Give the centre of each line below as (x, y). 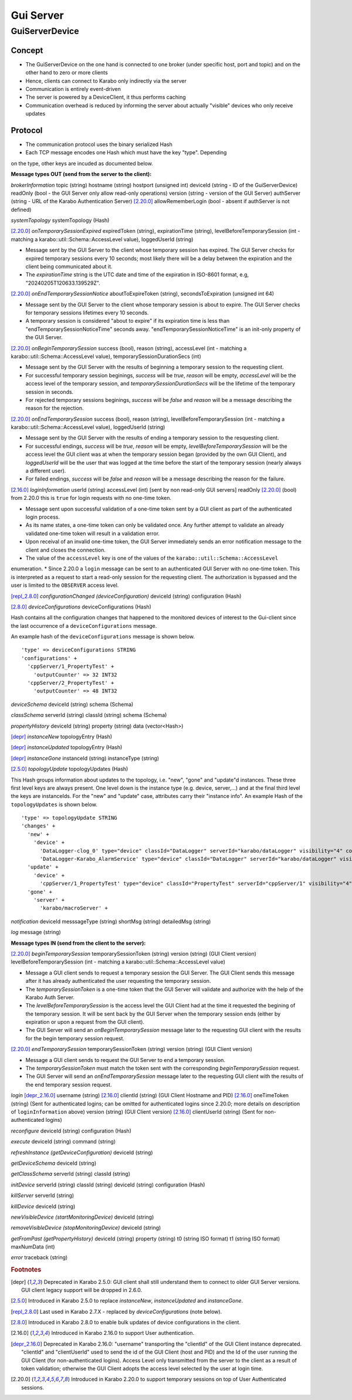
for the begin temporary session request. (75, 1038)
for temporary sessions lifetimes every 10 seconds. (87, 313)
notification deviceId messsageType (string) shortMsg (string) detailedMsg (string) (111, 921)
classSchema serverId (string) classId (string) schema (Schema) (89, 715)
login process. (43, 517)
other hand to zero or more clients (67, 73)
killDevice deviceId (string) (43, 1206)
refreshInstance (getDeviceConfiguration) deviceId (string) (82, 1152)
